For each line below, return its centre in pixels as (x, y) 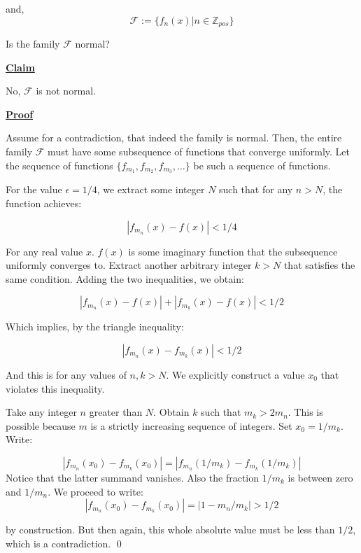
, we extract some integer (151, 189)
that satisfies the (319, 265)
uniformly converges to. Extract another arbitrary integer (129, 265)
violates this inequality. (55, 388)
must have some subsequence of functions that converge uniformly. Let (199, 152)
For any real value (44, 251)
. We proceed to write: (95, 491)
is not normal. (66, 91)
